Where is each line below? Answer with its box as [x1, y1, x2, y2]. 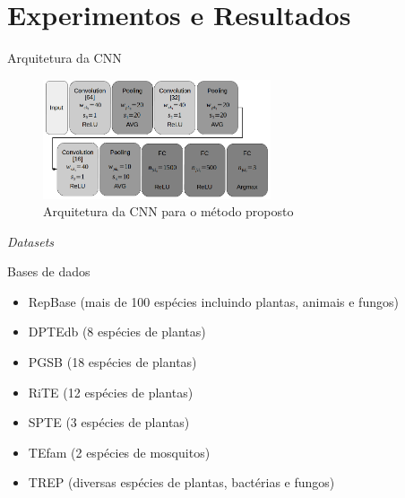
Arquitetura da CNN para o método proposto [43, 202, 294, 221]
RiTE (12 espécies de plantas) [28, 382, 194, 401]
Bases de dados [7, 262, 90, 281]
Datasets [7, 232, 55, 250]
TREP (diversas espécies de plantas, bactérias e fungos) [28, 473, 335, 492]
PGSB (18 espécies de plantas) [28, 353, 197, 371]
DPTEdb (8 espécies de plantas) [28, 322, 206, 341]
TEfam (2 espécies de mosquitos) [28, 442, 211, 461]
